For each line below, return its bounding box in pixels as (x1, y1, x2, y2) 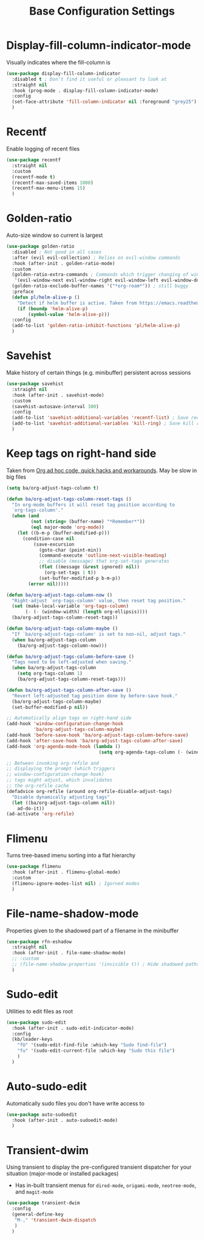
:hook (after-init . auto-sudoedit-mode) (12, 1117, 118, 1123)
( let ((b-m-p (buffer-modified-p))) (17, 530, 110, 536)
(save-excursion (33, 541, 75, 548)
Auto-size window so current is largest (6, 231, 103, 239)
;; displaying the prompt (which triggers (6, 766, 115, 772)
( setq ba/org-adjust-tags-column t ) (6, 485, 99, 491)
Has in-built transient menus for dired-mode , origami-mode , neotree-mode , (15, 1182, 196, 1189)
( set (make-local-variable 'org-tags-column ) (12, 603, 129, 610)
